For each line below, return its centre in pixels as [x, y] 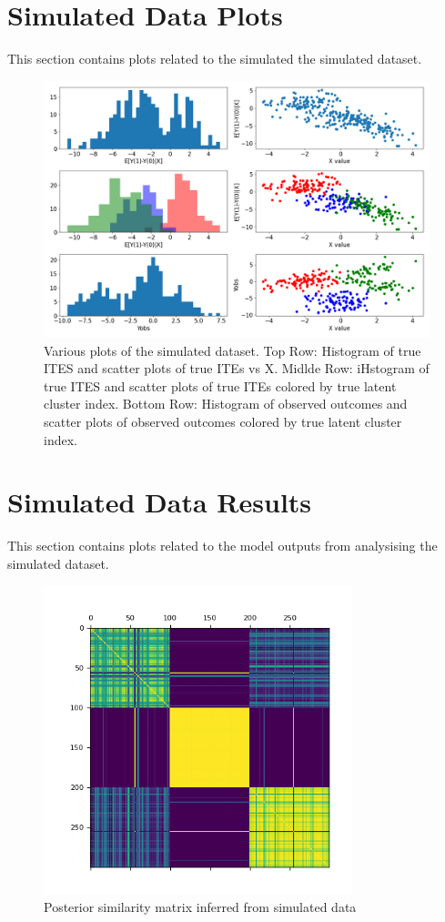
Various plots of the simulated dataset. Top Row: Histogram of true [233, 350]
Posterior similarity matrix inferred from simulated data [200, 907]
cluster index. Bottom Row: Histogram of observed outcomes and [226, 404]
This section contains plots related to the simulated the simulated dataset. [215, 59]
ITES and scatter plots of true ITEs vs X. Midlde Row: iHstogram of [237, 368]
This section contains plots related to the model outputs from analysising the [222, 546]
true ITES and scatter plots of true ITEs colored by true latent [220, 385]
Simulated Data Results [160, 502]
